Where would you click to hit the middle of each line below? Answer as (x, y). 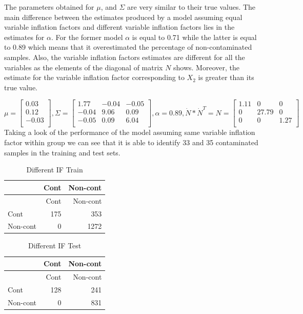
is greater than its (226, 77)
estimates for (24, 37)
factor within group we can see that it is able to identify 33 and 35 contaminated (131, 142)
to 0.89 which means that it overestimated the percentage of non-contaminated (128, 47)
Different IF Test (55, 246)
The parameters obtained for (49, 7)
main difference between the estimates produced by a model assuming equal (123, 17)
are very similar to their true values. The (191, 7)
